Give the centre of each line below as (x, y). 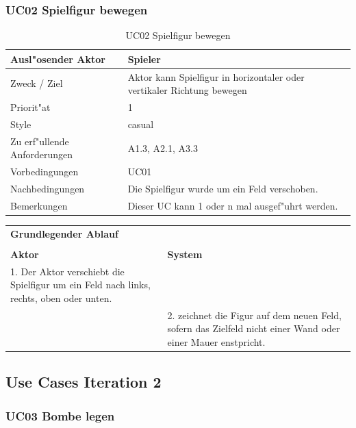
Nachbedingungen (48, 189)
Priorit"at (30, 107)
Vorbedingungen (44, 172)
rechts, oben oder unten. (61, 298)
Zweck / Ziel (37, 83)
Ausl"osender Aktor (58, 59)
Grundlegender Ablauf (64, 233)
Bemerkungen (39, 205)
